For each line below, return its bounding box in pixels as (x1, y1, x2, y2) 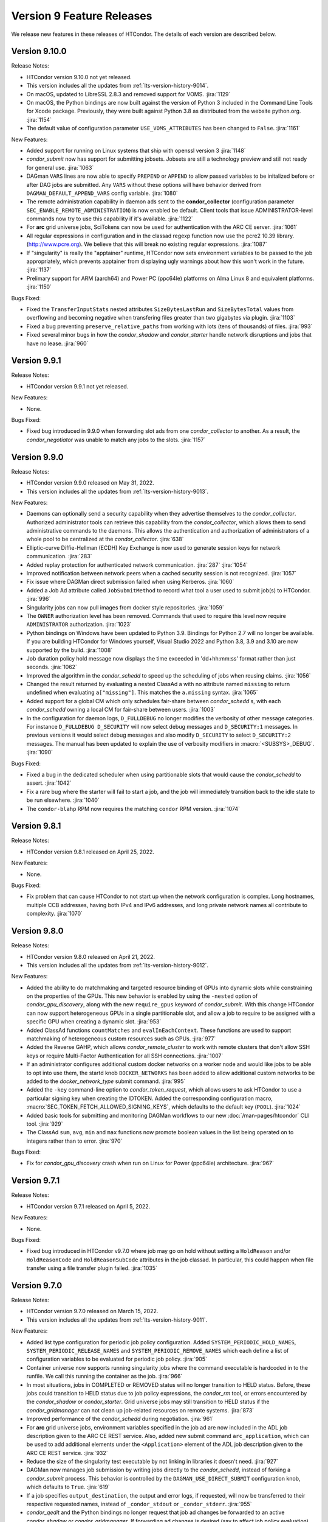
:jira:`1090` (26, 749, 53, 756)
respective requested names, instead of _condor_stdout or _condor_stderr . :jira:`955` (26, 1501, 252, 1508)
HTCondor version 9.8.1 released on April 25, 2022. (26, 848, 155, 855)
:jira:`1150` (26, 283, 52, 290)
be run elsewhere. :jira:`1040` (26, 796, 100, 804)
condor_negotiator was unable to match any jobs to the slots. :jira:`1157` (26, 436, 206, 443)
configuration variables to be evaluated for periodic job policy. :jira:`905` (26, 1355, 208, 1363)
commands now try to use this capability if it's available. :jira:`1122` (26, 215, 194, 222)
